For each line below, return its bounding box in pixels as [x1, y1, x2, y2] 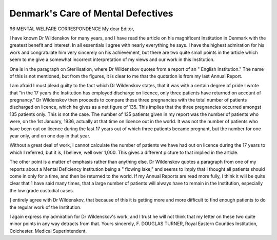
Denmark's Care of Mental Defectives [9, 8, 173, 19]
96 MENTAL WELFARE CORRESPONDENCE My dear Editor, [9, 26, 134, 32]
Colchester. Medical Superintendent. [9, 228, 87, 234]
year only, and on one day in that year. [9, 133, 91, 139]
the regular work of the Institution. [9, 204, 82, 210]
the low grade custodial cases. [9, 187, 74, 193]
